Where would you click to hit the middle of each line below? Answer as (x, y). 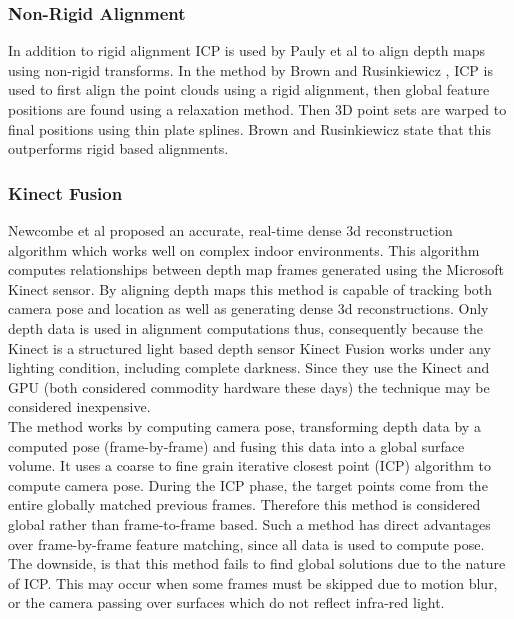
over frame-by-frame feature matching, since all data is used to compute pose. (246, 543)
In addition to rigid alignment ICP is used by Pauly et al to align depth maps (247, 50)
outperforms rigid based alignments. (118, 148)
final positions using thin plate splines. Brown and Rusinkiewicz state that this (249, 128)
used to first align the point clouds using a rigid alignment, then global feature (249, 89)
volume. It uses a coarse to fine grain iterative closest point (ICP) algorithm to (249, 465)
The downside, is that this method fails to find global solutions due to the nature (257, 563)
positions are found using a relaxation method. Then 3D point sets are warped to (257, 109)
